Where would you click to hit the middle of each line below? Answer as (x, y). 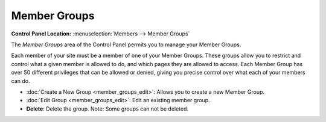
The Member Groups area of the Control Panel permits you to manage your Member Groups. (126, 44)
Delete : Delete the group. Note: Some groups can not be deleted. (107, 109)
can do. (21, 81)
